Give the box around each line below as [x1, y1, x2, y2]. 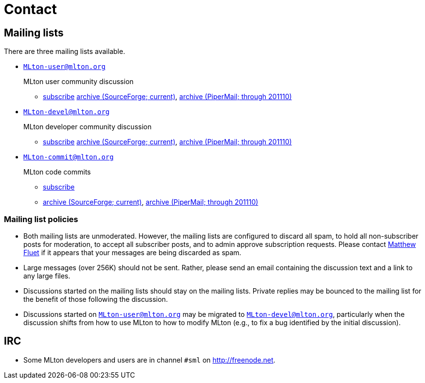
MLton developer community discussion [23, 122, 152, 131]
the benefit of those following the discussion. [23, 295, 168, 303]
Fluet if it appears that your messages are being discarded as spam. [23, 248, 241, 257]
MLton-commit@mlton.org [23, 153, 114, 161]
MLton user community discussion [23, 77, 134, 86]
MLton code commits [23, 168, 91, 176]
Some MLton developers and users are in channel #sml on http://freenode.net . [23, 355, 276, 364]
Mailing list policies [4, 214, 78, 224]
